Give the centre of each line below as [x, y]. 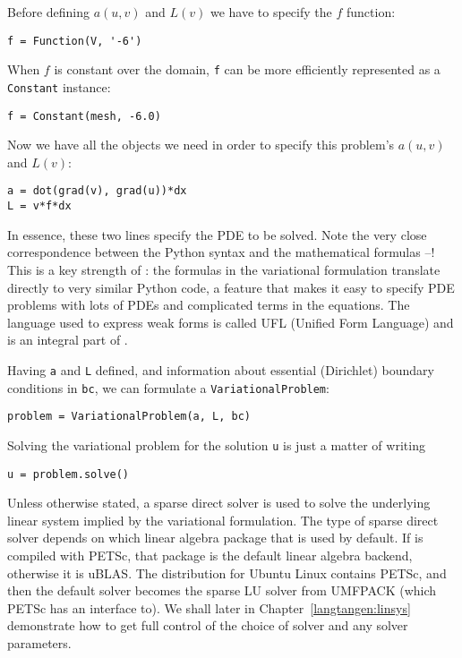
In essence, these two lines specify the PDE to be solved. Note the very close [217, 234]
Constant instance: [59, 86]
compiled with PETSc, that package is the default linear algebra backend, [210, 555]
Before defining [49, 12]
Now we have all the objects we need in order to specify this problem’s [201, 145]
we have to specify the [271, 12]
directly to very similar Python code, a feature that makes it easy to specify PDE [231, 287]
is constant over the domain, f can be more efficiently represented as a [247, 69]
